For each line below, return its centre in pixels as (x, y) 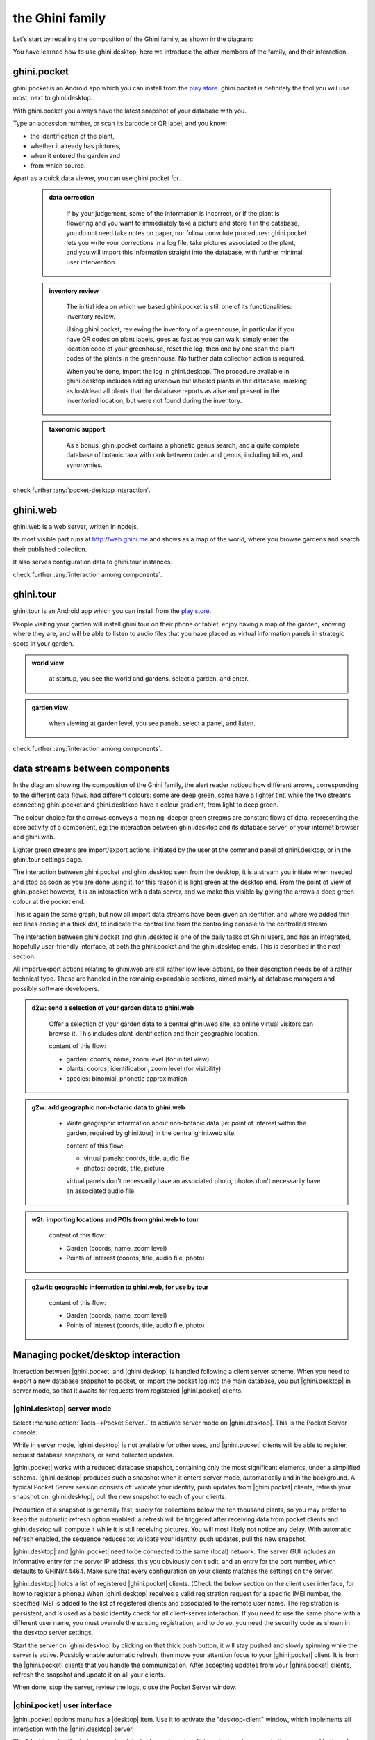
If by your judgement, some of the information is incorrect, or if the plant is (173, 213)
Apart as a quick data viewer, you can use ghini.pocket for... (98, 178)
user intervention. (92, 262)
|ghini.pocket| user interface (62, 1705)
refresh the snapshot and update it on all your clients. (89, 1675)
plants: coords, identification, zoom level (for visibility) (144, 1069)
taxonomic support (77, 429)
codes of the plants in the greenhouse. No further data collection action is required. (186, 358)
